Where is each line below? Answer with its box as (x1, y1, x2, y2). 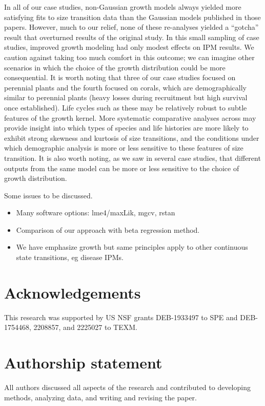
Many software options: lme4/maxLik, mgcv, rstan (16, 207, 175, 218)
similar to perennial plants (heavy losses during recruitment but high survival (4, 92, 248, 103)
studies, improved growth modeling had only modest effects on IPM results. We (4, 42, 254, 52)
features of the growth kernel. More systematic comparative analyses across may (4, 112, 256, 123)
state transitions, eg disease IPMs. (16, 252, 124, 263)
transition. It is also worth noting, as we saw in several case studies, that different (4, 152, 261, 163)
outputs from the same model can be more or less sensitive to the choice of (4, 162, 239, 173)
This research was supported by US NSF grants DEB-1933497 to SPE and (4, 311, 238, 322)
